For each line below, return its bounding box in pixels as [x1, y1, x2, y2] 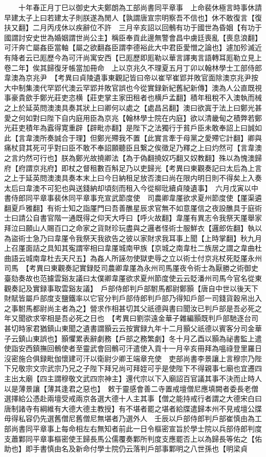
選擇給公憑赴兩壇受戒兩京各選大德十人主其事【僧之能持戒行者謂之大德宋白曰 [4, 393, 262, 404]
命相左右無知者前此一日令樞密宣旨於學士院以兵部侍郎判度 [68, 423, 262, 433]
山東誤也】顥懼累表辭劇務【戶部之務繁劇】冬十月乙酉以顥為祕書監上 [25, 333, 255, 343]
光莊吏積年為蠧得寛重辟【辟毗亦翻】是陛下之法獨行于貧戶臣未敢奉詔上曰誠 [4, 122, 255, 133]
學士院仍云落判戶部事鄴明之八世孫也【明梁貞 [97, 443, 248, 454]
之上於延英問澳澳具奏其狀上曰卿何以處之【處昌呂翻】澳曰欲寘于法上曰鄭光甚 [4, 102, 262, 113]
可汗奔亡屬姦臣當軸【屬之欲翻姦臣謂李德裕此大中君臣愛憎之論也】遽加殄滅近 [4, 42, 262, 53]
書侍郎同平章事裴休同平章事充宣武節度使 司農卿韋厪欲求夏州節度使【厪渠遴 [4, 192, 262, 203]
